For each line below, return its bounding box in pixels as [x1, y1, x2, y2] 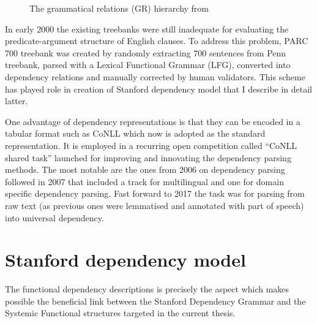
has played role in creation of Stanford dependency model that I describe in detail [5, 82, 313, 95]
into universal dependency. [5, 211, 104, 224]
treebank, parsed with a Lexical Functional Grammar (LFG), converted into [5, 58, 291, 71]
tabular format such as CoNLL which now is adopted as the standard [5, 127, 266, 140]
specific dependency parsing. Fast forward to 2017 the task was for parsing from [5, 187, 305, 200]
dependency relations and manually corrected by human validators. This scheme [5, 70, 305, 83]
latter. [5, 94, 28, 107]
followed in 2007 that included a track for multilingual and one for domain [5, 175, 284, 188]
